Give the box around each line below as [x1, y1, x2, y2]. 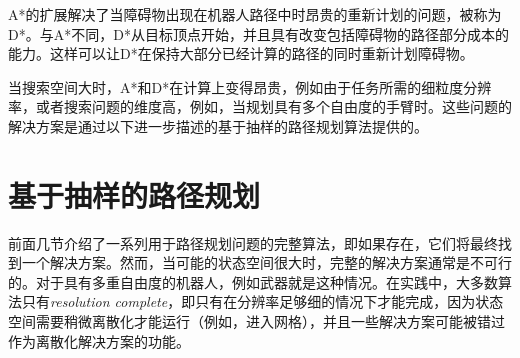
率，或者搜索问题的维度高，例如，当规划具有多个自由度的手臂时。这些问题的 [8, 96, 512, 117]
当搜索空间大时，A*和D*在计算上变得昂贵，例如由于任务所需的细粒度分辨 [8, 76, 492, 97]
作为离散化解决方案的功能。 [8, 330, 190, 351]
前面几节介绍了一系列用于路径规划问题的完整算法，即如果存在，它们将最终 [8, 232, 498, 253]
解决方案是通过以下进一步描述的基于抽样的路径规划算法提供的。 [8, 115, 428, 136]
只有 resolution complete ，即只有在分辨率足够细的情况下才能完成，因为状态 [21, 291, 504, 312]
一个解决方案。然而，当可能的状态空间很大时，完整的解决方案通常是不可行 [21, 252, 512, 273]
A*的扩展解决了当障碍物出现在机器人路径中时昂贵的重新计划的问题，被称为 [8, 4, 502, 24]
